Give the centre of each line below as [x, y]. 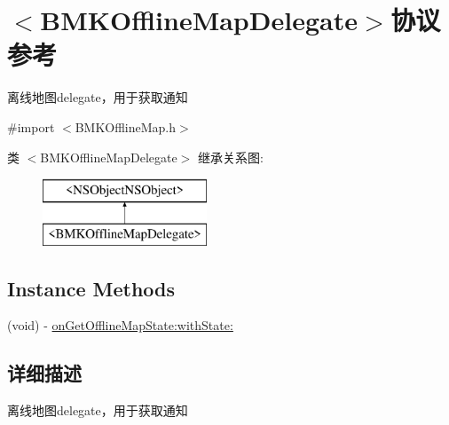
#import [31, 126]
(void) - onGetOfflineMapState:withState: [120, 325]
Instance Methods [91, 288]
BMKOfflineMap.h [126, 126]
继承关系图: [231, 157]
